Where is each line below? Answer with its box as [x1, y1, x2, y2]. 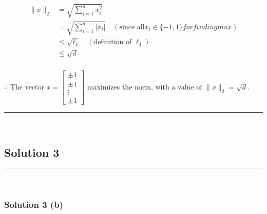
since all [119, 23, 145, 31]
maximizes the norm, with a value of [87, 81, 202, 92]
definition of [93, 38, 132, 46]
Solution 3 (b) [4, 198, 63, 210]
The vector [10, 81, 45, 92]
